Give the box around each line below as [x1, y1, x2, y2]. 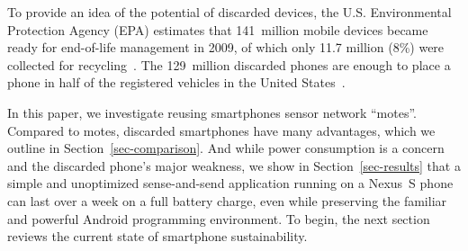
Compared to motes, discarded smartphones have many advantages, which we [7, 121, 436, 139]
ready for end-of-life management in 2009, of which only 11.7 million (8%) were [7, 38, 445, 57]
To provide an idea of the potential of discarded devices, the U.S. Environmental [7, 3, 452, 21]
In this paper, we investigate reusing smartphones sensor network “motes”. [7, 103, 417, 121]
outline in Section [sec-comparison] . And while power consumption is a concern [7, 139, 445, 157]
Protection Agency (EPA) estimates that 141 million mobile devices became [7, 20, 428, 39]
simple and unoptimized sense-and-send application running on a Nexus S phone [7, 174, 454, 193]
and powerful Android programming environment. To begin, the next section [7, 209, 430, 228]
